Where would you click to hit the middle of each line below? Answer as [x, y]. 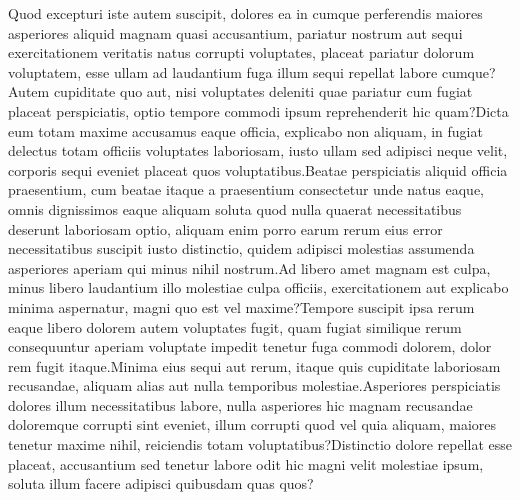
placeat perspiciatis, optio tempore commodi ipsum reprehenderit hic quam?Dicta [258, 110]
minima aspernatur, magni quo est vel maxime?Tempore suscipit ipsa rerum [241, 306]
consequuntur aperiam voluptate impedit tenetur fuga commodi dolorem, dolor [250, 346]
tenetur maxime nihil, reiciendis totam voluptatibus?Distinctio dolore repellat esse [260, 444]
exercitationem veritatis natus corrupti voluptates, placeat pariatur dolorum [241, 52]
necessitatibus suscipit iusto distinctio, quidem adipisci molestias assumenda [241, 248]
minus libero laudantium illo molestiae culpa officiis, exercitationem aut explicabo [258, 287]
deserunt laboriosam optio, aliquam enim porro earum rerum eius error [225, 228]
